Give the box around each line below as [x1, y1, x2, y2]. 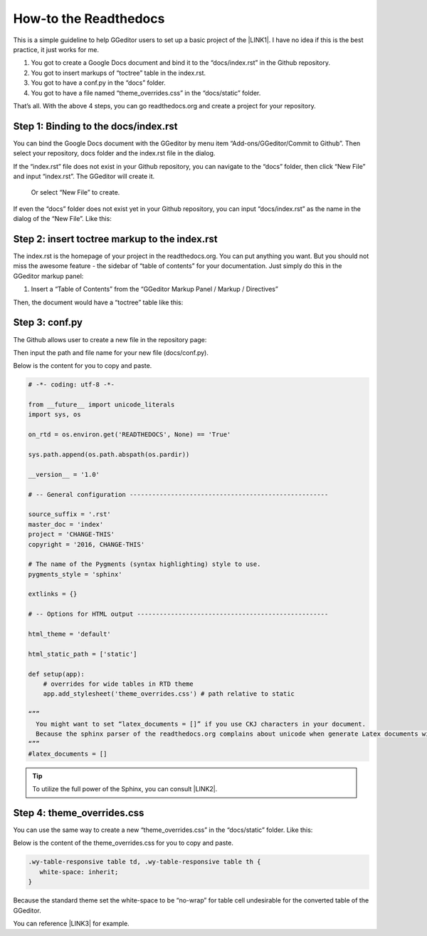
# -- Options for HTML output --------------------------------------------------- [28, 610, 329, 618]
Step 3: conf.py [13, 317, 83, 329]
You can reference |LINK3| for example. [13, 919, 130, 927]
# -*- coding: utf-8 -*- [28, 381, 115, 389]
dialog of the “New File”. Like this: [13, 215, 112, 223]
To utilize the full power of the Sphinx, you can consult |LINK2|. [32, 785, 218, 793]
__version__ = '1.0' [28, 470, 100, 478]
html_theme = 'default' [28, 630, 112, 638]
